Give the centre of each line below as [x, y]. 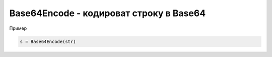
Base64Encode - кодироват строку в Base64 [108, 13]
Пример [18, 28]
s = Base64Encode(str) [48, 41]
